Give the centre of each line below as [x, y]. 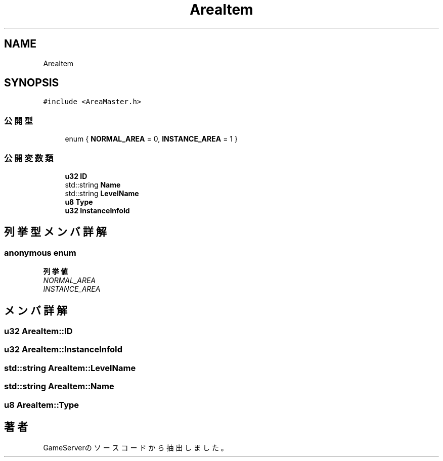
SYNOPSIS [32, 83]
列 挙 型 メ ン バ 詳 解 [55, 232]
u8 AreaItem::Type [42, 405]
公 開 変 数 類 [29, 158]
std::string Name [93, 185]
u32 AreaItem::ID [38, 331]
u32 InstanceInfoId [97, 210]
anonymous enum [40, 252]
